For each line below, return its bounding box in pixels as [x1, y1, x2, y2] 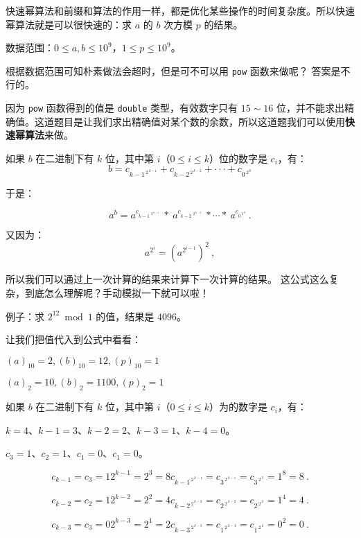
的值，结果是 [96, 309, 155, 323]
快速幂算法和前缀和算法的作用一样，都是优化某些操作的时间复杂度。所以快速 [6, 3, 355, 17]
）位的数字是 [209, 150, 267, 165]
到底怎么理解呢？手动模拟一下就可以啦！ [24, 285, 209, 300]
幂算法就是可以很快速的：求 [6, 17, 132, 31]
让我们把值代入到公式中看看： [6, 332, 141, 347]
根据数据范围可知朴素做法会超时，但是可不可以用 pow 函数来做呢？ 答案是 [6, 63, 341, 78]
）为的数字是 [209, 399, 267, 414]
